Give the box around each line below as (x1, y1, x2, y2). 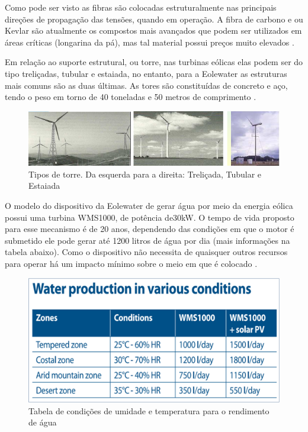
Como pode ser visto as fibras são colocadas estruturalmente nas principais (5, 1, 277, 13)
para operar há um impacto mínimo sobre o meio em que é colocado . (5, 257, 258, 270)
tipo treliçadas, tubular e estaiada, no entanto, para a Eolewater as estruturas (5, 67, 287, 79)
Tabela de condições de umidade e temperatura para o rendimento (28, 404, 269, 417)
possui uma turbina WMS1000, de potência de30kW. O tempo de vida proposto (5, 211, 294, 223)
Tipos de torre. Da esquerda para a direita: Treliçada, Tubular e (28, 167, 262, 180)
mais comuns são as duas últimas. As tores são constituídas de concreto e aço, (5, 79, 288, 91)
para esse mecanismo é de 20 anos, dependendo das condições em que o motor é (5, 223, 294, 235)
